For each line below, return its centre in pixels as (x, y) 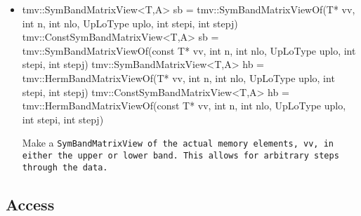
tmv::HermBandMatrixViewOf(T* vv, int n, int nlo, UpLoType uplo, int (178, 77)
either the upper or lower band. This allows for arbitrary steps (180, 156)
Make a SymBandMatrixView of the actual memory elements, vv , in (178, 143)
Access (30, 204)
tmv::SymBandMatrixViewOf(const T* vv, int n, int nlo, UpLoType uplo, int (189, 50)
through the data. (65, 167)
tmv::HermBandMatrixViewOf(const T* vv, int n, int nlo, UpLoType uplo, (184, 106)
